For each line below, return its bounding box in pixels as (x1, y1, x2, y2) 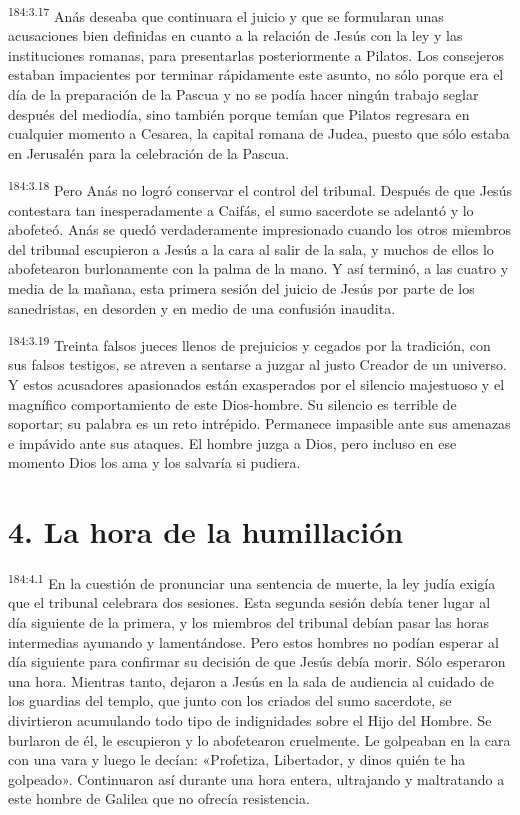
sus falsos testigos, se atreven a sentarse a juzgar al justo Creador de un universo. (8, 354, 507, 375)
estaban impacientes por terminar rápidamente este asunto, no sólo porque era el (8, 64, 504, 85)
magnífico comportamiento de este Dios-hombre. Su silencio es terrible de (8, 393, 457, 414)
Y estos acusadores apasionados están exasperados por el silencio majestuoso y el (8, 374, 505, 395)
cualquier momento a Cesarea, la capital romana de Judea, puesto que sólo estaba (8, 123, 510, 144)
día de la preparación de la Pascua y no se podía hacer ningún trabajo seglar (8, 84, 479, 105)
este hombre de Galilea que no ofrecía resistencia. (8, 788, 310, 809)
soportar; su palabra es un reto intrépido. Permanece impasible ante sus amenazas (8, 413, 511, 434)
